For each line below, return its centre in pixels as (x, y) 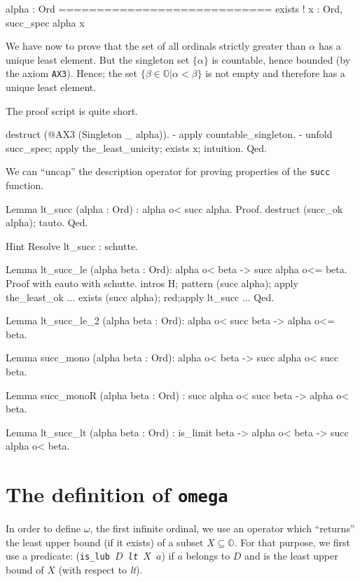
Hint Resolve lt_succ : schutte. (72, 245)
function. (25, 185)
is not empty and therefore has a (275, 73)
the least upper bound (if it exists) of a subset (105, 542)
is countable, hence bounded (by (281, 59)
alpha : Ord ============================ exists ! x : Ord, (174, 8)
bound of (25, 570)
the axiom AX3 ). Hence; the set (71, 73)
